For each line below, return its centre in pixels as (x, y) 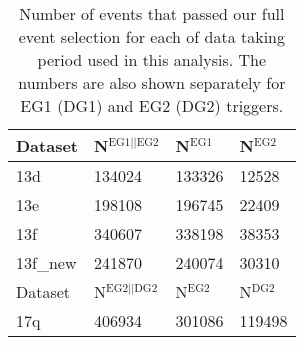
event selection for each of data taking (151, 36)
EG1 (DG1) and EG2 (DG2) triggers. (152, 105)
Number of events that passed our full (152, 13)
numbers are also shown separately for (152, 82)
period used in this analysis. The (152, 59)
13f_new (46, 262)
